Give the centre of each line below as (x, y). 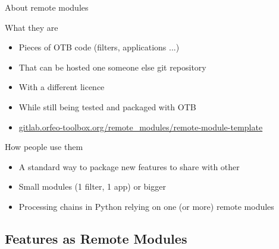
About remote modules (47, 7)
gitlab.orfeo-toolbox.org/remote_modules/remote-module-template (141, 127)
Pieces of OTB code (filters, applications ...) (99, 47)
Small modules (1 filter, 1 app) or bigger (92, 186)
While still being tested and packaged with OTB (107, 106)
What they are (32, 27)
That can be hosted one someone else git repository (112, 67)
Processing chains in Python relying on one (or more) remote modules (146, 206)
